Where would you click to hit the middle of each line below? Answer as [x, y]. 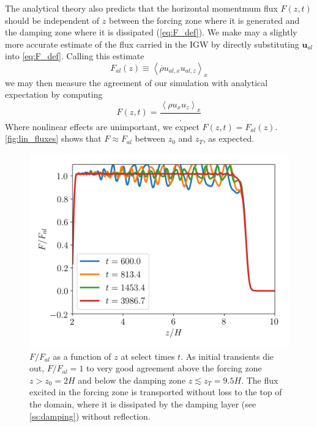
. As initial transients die [227, 356]
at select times [148, 356]
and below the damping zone [132, 380]
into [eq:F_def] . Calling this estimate [75, 56]
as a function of [82, 356]
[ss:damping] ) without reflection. [90, 416]
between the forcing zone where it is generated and [204, 20]
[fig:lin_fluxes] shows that [53, 138]
